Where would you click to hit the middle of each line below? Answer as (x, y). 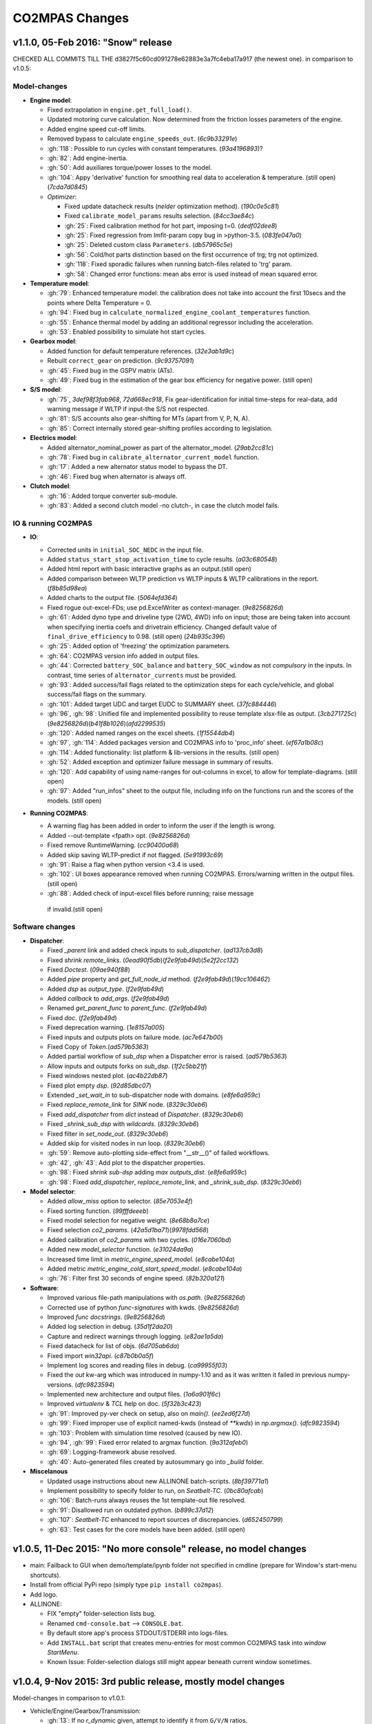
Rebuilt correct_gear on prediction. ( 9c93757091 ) (121, 361)
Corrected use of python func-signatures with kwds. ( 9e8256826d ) (143, 1307)
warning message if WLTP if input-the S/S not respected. (128, 409)
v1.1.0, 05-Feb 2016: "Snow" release (92, 42)
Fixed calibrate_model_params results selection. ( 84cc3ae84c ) (159, 216)
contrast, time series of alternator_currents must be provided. (142, 675)
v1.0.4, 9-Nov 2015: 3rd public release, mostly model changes (149, 1682)
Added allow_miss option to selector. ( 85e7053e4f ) (120, 1201)
